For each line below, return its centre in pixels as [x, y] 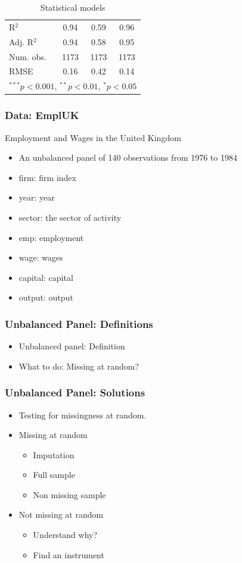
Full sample [54, 475]
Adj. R [21, 41]
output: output [46, 297]
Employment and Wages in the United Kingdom [93, 137]
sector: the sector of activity [70, 217]
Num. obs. [28, 56]
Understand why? [65, 535]
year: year [37, 197]
